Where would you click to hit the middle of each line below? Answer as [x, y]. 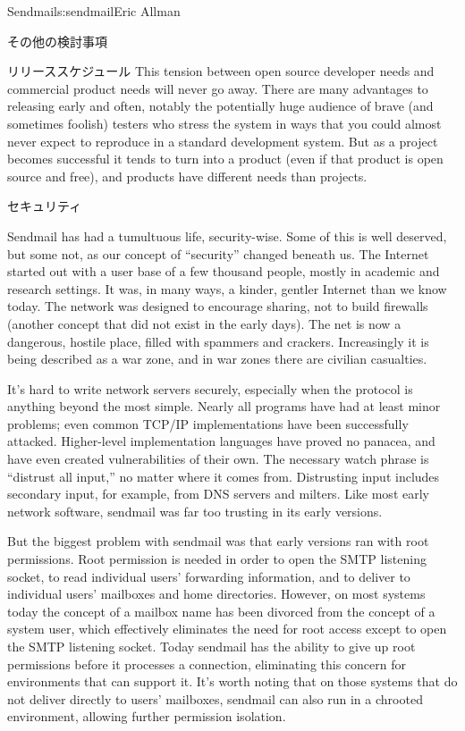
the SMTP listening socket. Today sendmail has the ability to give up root [211, 646]
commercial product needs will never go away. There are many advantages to [218, 88]
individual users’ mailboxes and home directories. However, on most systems [216, 594]
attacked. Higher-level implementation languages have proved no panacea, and [221, 441]
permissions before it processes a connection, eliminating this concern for [207, 664]
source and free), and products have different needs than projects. [187, 176]
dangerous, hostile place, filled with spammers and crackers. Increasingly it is [218, 341]
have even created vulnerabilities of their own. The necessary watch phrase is [218, 459]
